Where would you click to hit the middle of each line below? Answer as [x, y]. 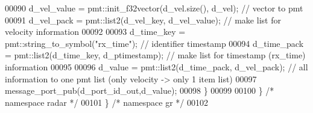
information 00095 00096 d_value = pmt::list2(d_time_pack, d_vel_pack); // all [156, 66]
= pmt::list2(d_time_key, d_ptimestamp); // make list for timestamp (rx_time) [155, 55]
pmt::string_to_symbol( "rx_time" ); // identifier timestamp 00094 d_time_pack [154, 43]
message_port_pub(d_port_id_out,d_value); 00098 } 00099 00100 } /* [140, 90]
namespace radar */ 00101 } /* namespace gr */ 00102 [107, 102]
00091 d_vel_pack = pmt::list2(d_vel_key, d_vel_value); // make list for [143, 20]
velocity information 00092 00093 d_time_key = [95, 32]
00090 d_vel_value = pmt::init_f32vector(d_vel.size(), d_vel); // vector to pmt [154, 8]
